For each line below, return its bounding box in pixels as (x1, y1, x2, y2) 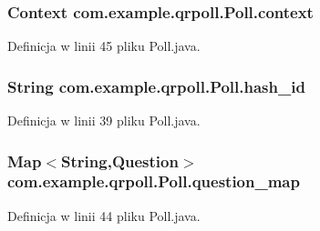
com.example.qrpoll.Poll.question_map (7, 170, 300, 193)
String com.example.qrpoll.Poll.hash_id (7, 75, 305, 97)
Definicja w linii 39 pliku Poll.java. (7, 111, 201, 130)
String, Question (61, 149, 179, 172)
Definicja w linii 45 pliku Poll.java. (7, 36, 201, 55)
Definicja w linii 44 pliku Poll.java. (7, 206, 201, 225)
